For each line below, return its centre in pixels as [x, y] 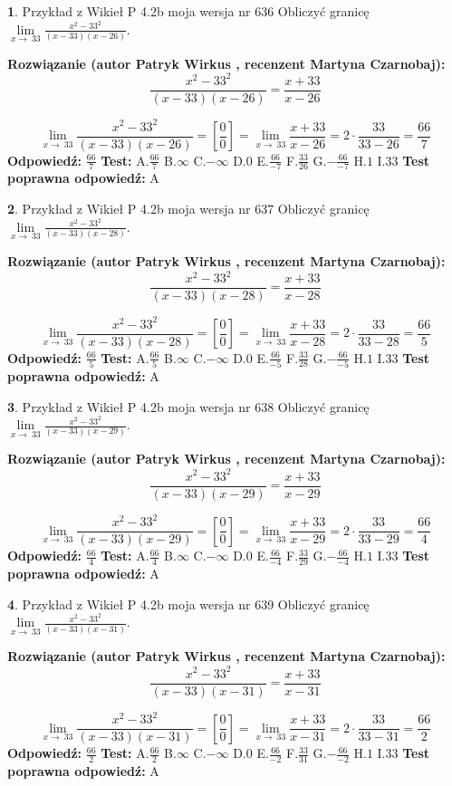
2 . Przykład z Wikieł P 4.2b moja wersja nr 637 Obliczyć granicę [188, 209]
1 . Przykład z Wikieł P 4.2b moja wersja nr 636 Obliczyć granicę [188, 11]
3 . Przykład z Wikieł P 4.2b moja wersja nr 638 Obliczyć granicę [188, 406]
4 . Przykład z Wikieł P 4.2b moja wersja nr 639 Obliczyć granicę [188, 604]
